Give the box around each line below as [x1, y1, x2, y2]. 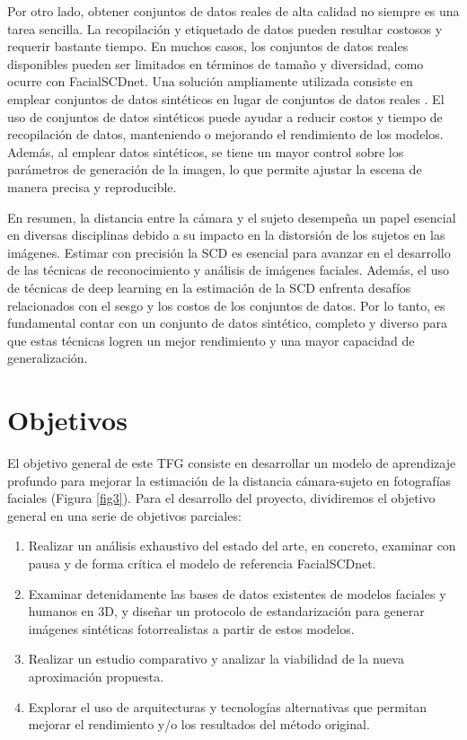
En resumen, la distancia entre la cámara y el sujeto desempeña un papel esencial [7, 207, 456, 226]
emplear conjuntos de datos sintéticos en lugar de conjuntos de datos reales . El [7, 89, 445, 108]
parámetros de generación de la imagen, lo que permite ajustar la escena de [7, 160, 422, 179]
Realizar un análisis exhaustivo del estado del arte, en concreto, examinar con [28, 536, 456, 555]
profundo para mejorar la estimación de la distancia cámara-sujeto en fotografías [7, 471, 452, 489]
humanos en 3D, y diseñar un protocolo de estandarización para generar [28, 602, 425, 621]
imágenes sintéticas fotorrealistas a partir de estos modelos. [28, 619, 355, 638]
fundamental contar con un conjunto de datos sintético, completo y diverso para [7, 313, 447, 332]
